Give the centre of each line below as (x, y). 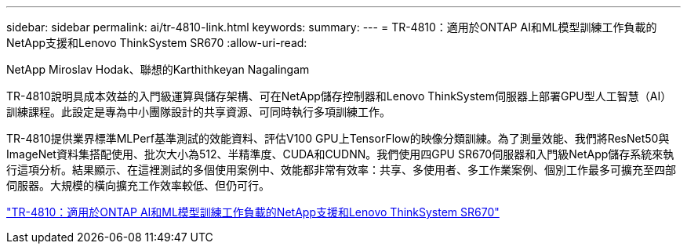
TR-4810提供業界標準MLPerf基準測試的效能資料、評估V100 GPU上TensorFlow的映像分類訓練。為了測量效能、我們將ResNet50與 (338, 138)
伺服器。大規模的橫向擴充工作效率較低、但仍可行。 (138, 185)
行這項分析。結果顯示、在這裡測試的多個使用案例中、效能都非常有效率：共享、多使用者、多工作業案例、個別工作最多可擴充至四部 (341, 170)
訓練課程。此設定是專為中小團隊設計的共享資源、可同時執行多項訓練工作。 (198, 112)
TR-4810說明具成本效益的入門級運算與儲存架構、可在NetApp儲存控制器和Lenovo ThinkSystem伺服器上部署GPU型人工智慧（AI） (339, 96)
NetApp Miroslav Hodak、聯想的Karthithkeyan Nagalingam (158, 69)
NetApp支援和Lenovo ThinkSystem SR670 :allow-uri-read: (157, 43)
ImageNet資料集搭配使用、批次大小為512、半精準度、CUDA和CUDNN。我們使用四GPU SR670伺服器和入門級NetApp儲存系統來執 (340, 154)
